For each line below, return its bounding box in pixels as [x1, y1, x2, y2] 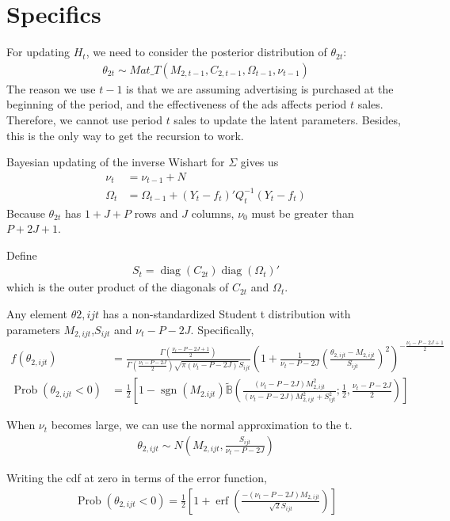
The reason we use [6, 80, 96, 97]
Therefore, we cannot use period [6, 111, 162, 127]
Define [6, 246, 37, 263]
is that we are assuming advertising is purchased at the [126, 80, 394, 97]
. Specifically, [190, 321, 254, 337]
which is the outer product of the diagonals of [6, 279, 229, 295]
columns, [191, 204, 235, 221]
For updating [6, 44, 70, 60]
